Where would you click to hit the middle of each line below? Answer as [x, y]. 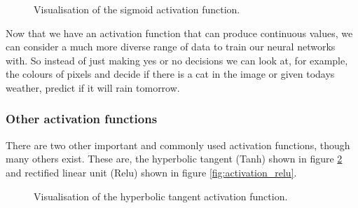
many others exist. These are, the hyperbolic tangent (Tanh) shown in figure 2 [174, 159]
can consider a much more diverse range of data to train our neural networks [171, 47]
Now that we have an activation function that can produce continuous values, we [179, 33]
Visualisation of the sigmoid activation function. [137, 9]
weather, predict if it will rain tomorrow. [93, 87]
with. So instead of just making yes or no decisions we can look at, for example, [177, 60]
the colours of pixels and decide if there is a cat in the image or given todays [170, 74]
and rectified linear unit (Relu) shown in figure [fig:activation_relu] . [151, 172]
